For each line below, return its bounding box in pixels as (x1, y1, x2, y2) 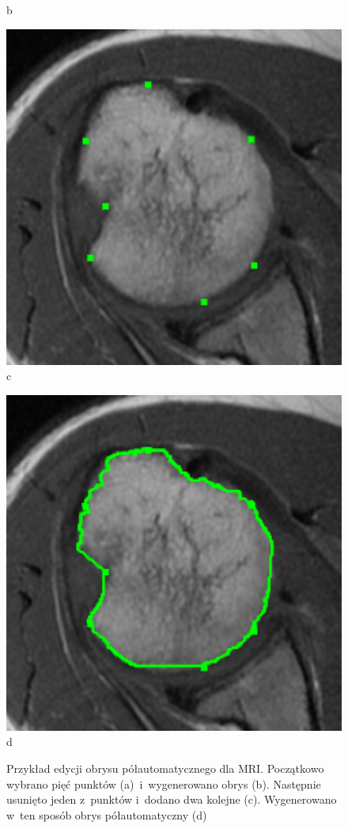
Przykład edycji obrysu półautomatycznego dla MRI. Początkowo (6, 759, 324, 776)
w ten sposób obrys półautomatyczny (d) (6, 806, 207, 823)
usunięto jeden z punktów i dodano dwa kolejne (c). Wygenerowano (6, 791, 337, 808)
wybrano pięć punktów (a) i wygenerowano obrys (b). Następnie (6, 775, 321, 792)
